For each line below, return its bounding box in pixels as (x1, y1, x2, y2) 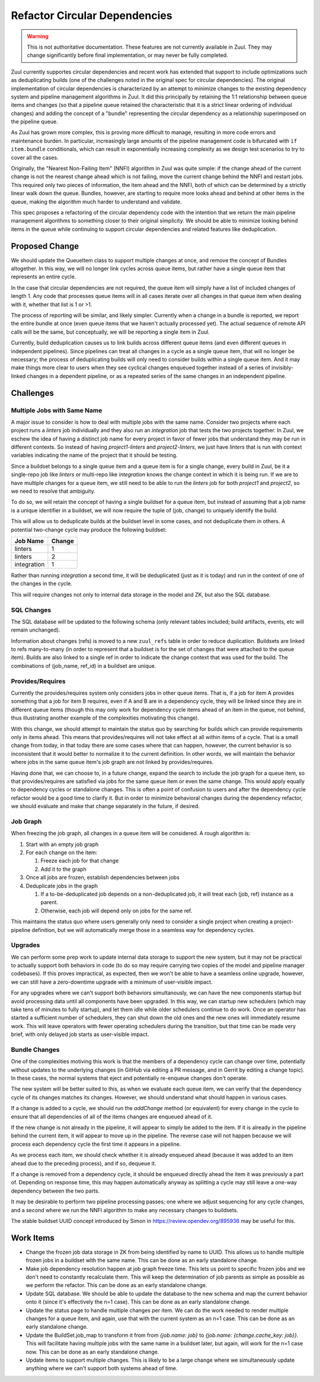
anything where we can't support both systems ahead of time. (25, 1365, 178, 1372)
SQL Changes (11, 606, 52, 614)
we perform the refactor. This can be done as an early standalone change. (25, 1282, 207, 1289)
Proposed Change (11, 241, 79, 251)
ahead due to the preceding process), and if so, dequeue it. (11, 1159, 156, 1167)
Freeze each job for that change (40, 857, 119, 864)
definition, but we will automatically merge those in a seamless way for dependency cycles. (31, 926, 255, 933)
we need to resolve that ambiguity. (11, 487, 96, 495)
